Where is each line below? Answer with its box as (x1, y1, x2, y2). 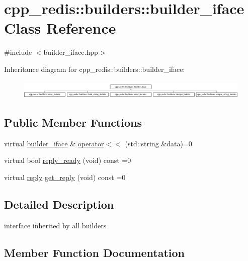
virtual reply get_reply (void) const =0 (4, 172, 126, 183)
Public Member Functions (4, 115, 142, 130)
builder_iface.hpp (43, 47, 98, 57)
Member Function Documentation (4, 244, 185, 260)
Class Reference (4, 18, 116, 38)
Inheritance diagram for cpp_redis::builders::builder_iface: (4, 63, 185, 74)
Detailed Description (4, 197, 114, 212)
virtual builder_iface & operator (4, 138, 104, 148)
